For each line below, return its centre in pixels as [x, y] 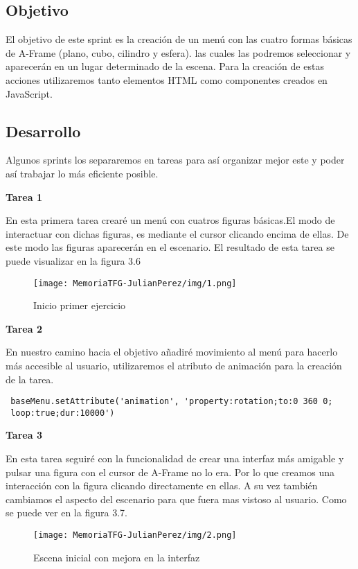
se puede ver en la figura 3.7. [66, 513]
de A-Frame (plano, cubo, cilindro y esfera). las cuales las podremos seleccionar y [178, 52]
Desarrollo [43, 131]
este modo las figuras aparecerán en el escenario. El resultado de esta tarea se [170, 247]
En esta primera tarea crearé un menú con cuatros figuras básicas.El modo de [170, 220]
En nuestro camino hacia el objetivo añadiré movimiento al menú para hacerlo [172, 352]
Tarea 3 [24, 435]
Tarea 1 [24, 196]
